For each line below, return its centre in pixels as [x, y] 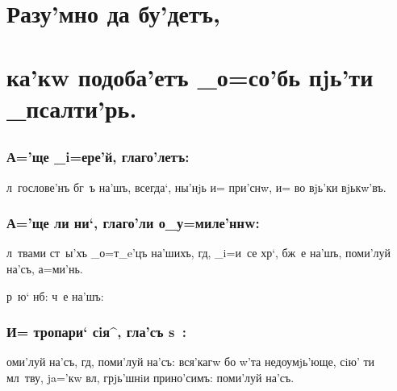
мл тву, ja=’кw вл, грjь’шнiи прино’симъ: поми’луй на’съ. [150, 378]
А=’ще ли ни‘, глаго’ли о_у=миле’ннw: [133, 223]
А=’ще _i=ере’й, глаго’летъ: [98, 157]
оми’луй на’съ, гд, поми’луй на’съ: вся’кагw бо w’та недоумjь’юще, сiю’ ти [191, 362]
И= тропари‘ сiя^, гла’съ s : [96, 332]
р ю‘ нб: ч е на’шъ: [55, 295]
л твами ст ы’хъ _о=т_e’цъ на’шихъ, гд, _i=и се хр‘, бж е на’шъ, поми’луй [199, 253]
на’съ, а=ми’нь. [45, 269]
